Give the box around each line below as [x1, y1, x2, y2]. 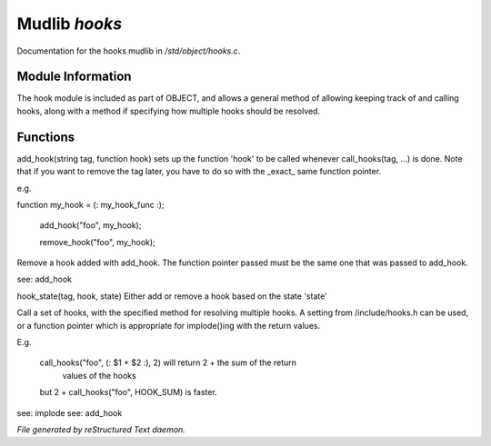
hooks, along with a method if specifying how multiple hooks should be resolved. [16, 105, 321, 116]
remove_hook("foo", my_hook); [39, 236, 156, 247]
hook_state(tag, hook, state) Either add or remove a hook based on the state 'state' [16, 291, 327, 302]
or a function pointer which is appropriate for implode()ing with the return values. [16, 320, 321, 331]
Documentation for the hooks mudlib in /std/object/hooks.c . [16, 45, 241, 56]
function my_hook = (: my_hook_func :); [16, 199, 165, 210]
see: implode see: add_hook [16, 407, 123, 418]
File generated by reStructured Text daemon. [16, 424, 185, 435]
